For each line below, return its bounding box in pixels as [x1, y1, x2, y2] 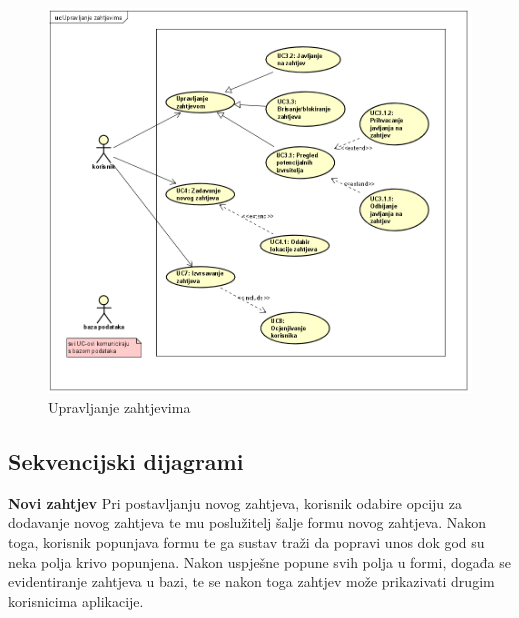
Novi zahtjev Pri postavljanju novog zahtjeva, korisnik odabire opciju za [8, 492, 462, 513]
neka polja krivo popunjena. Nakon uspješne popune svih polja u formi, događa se [8, 551, 511, 572]
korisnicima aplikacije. [8, 590, 144, 611]
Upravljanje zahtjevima [48, 396, 191, 417]
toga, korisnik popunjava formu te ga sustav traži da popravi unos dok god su [8, 531, 485, 552]
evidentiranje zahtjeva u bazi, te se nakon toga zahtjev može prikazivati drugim [8, 571, 495, 592]
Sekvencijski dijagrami [8, 445, 244, 476]
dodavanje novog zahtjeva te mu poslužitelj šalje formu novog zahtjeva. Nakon [8, 512, 487, 533]
